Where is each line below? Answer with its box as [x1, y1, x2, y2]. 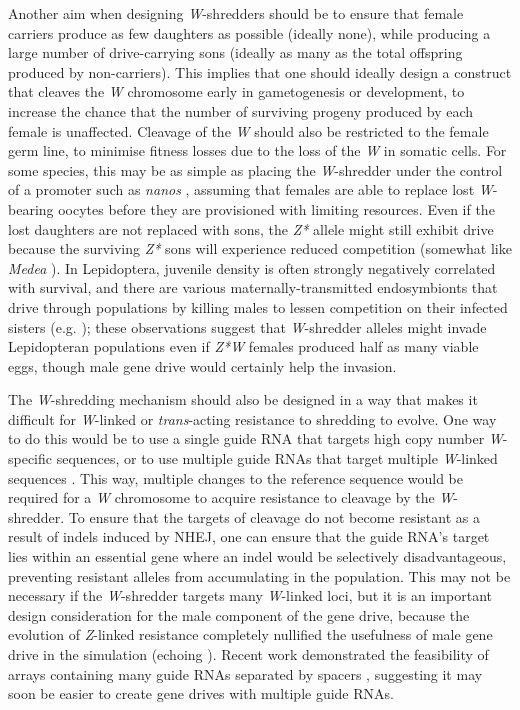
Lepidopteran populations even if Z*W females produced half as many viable [8, 336, 479, 357]
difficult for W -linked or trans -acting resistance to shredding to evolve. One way [8, 408, 497, 429]
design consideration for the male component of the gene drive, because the [8, 604, 470, 625]
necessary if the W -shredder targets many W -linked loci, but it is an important [8, 585, 492, 606]
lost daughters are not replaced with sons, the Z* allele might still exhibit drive [8, 218, 494, 239]
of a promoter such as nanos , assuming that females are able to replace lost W [8, 179, 493, 200]
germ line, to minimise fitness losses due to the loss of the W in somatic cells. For [8, 140, 507, 161]
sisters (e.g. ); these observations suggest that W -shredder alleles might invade [8, 316, 487, 337]
